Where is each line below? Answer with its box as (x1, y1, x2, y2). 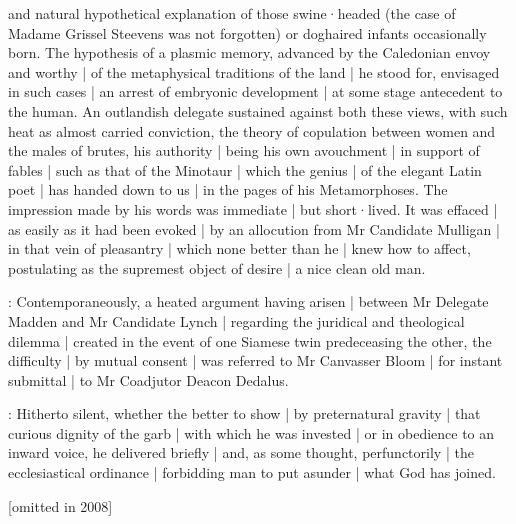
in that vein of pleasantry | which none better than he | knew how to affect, (8, 238, 471, 259)
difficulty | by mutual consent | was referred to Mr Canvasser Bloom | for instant (8, 350, 503, 371)
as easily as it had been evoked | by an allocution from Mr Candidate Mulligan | (8, 218, 500, 239)
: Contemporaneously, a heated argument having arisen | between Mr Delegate (8, 291, 489, 312)
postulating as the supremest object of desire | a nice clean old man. (8, 257, 426, 278)
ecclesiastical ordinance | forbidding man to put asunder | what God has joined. (8, 462, 496, 483)
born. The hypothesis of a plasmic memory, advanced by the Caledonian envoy (8, 42, 491, 63)
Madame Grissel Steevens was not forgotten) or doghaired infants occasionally (8, 22, 487, 43)
